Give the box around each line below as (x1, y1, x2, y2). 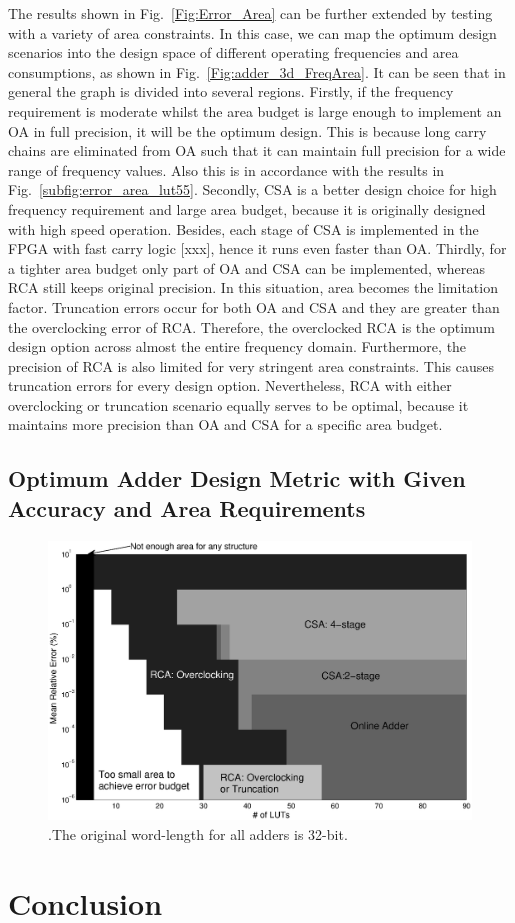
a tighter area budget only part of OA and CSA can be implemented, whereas (8, 257, 486, 278)
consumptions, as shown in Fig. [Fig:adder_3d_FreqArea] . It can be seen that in (8, 61, 506, 82)
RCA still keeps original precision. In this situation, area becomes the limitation (8, 277, 498, 298)
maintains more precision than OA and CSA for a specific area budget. (8, 414, 443, 435)
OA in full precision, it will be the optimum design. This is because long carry (8, 120, 487, 141)
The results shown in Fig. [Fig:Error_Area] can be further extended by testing (8, 3, 493, 23)
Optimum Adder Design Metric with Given (8, 463, 466, 494)
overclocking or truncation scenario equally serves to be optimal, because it (8, 394, 469, 415)
